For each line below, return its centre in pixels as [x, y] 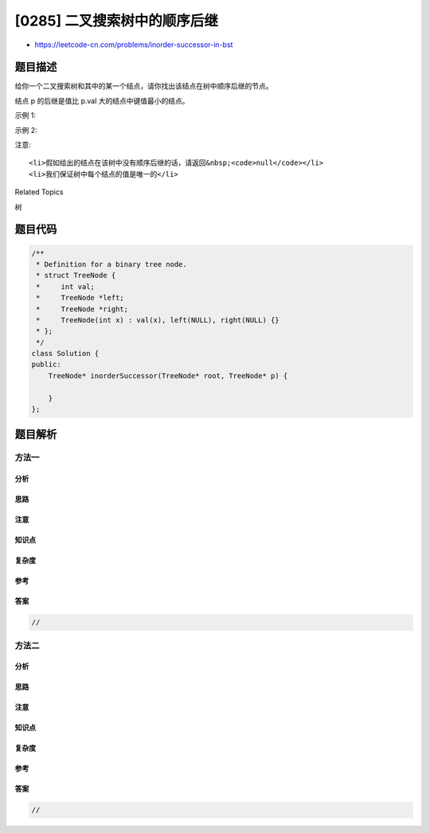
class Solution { [65, 354]
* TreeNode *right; [82, 309]
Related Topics [39, 192]
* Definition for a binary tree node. [111, 264]
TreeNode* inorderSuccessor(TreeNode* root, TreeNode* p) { [168, 375]
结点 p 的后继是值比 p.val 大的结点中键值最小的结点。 [102, 100]
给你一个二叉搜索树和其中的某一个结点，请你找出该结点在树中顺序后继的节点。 [144, 86]
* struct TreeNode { [76, 276]
